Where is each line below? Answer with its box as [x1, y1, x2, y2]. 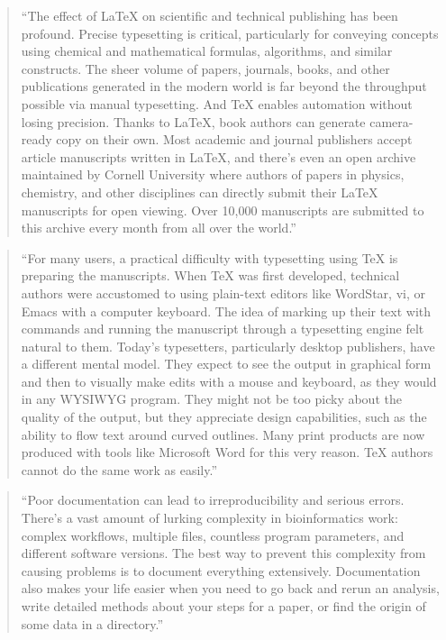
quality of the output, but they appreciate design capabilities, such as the [21, 407, 427, 426]
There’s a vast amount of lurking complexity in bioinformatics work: [21, 508, 398, 527]
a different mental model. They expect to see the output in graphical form [21, 354, 432, 373]
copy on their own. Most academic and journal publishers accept [56, 130, 413, 149]
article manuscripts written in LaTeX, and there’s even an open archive [21, 147, 416, 166]
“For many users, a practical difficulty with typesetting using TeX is [21, 248, 398, 267]
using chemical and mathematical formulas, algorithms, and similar [21, 41, 393, 60]
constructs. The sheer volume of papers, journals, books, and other [21, 59, 390, 78]
